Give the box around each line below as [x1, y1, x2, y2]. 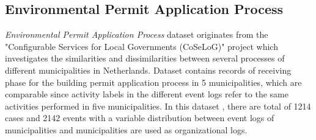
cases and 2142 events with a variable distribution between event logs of [5, 111, 274, 124]
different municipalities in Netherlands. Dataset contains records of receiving [5, 63, 292, 76]
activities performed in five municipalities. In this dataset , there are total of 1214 [5, 99, 311, 112]
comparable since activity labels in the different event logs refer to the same [5, 88, 288, 100]
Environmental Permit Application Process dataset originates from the [5, 28, 268, 41]
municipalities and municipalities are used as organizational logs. [5, 123, 248, 136]
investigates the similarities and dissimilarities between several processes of [5, 52, 285, 65]
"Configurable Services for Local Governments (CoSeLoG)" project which [5, 40, 278, 52]
